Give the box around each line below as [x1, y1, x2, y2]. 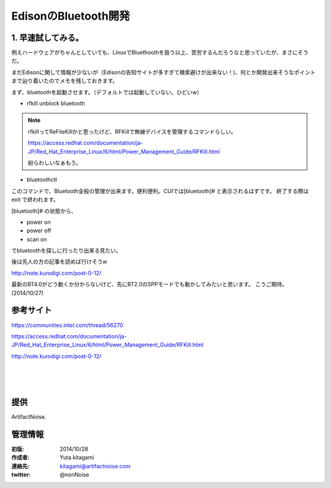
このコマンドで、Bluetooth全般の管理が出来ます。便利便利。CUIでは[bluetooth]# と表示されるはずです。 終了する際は [11, 187, 309, 194]
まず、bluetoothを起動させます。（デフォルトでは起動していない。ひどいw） [11, 88, 202, 96]
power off [26, 227, 51, 234]
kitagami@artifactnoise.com [59, 462, 131, 470]
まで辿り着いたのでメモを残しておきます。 [11, 77, 118, 85]
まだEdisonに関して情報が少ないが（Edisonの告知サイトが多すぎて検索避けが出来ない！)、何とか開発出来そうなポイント [11, 68, 316, 76]
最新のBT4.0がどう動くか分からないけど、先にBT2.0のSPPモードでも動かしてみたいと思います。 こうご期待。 [11, 281, 288, 288]
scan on [26, 235, 47, 243]
